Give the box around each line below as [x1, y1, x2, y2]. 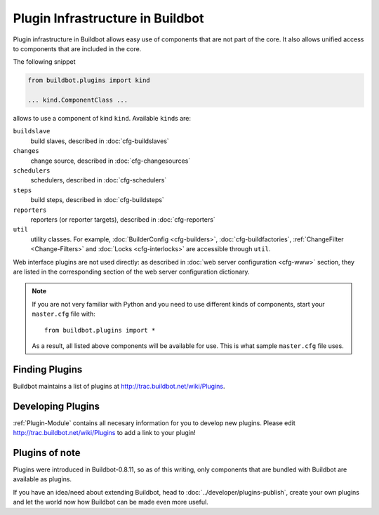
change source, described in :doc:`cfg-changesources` [30, 156, 191, 165]
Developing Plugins [13, 400, 100, 412]
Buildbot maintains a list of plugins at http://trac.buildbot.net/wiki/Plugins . [13, 382, 225, 390]
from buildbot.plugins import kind [27, 76, 150, 84]
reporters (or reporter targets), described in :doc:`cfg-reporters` [30, 215, 215, 224]
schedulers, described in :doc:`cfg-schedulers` [30, 176, 167, 185]
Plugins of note [13, 446, 81, 459]
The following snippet [13, 58, 77, 66]
